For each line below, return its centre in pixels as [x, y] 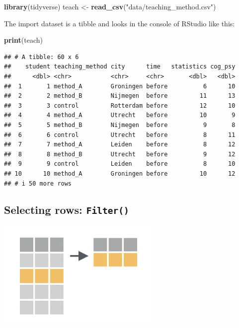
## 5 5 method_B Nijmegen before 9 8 [120, 125]
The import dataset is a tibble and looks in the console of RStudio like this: [119, 23]
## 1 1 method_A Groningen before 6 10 [120, 86]
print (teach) [23, 40]
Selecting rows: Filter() [67, 210]
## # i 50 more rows [38, 183]
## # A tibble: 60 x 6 [41, 57]
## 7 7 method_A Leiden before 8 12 [120, 145]
